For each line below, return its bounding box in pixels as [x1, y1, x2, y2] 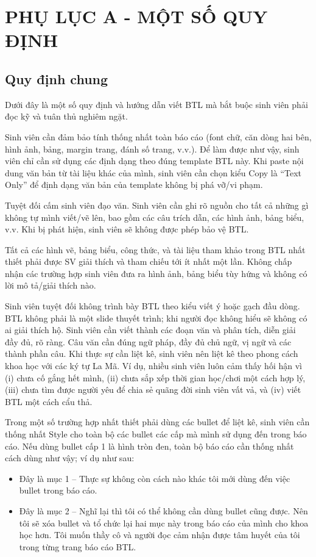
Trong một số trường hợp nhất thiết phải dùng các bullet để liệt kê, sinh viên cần [5, 415, 310, 428]
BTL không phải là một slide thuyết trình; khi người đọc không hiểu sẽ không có [5, 311, 307, 324]
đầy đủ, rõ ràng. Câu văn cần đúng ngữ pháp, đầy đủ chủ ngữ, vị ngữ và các [5, 335, 292, 348]
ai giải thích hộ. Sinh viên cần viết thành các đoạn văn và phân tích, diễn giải [5, 323, 296, 336]
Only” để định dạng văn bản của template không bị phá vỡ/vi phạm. [5, 178, 263, 191]
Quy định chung [5, 69, 108, 88]
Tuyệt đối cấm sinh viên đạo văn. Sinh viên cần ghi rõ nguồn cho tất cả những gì [5, 198, 309, 211]
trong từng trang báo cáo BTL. [19, 540, 136, 553]
